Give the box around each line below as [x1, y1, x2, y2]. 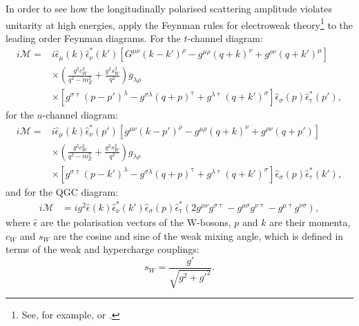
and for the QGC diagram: [6, 184, 119, 198]
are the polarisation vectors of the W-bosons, [40, 215, 231, 229]
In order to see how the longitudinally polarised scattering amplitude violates [6, 1, 332, 15]
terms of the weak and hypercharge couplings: [6, 242, 200, 256]
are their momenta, [269, 215, 351, 229]
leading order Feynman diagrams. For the [6, 30, 181, 45]
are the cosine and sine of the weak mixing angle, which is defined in [53, 228, 344, 243]
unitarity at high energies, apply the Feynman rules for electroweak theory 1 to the [6, 15, 353, 32]
